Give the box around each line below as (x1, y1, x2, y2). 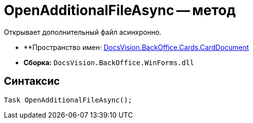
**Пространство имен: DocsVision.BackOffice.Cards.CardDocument (24, 43, 249, 51)
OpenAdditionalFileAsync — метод (4, 2, 236, 19)
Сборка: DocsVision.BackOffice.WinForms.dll (24, 58, 194, 67)
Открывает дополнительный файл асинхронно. (4, 27, 162, 36)
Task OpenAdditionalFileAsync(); (4, 96, 132, 104)
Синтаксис (4, 75, 60, 88)
